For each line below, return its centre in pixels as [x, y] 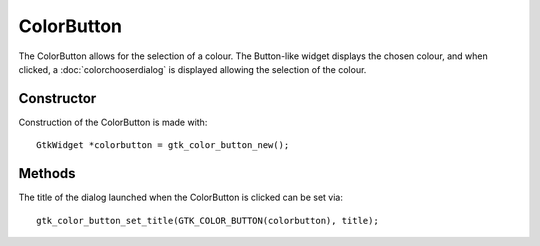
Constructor [57, 98]
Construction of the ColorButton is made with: [113, 122]
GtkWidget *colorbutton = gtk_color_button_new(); [163, 145]
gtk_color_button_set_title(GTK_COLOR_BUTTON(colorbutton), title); [207, 220]
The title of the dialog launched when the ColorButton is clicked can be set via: [181, 197]
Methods [47, 173]
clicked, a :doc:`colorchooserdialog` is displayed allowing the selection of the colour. [192, 69]
